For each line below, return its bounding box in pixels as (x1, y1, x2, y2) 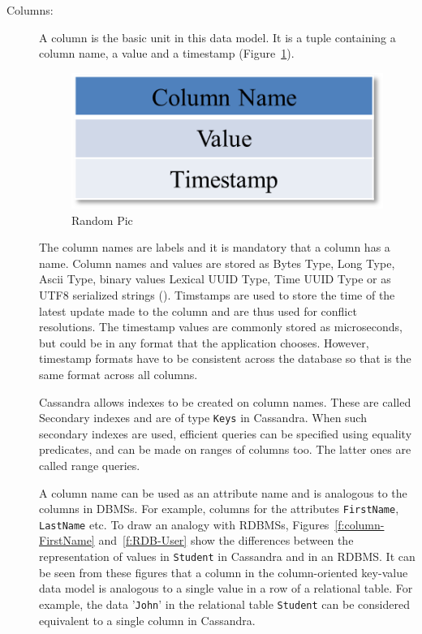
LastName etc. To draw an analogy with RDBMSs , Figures (39, 515, 329, 533)
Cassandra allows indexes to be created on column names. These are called (39, 393, 411, 410)
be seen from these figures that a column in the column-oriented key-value (39, 563, 408, 580)
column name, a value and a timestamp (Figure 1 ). (39, 45, 295, 62)
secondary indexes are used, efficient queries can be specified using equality (39, 425, 412, 442)
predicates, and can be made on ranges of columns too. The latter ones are (39, 441, 411, 458)
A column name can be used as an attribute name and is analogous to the (39, 484, 407, 501)
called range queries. (39, 456, 140, 473)
